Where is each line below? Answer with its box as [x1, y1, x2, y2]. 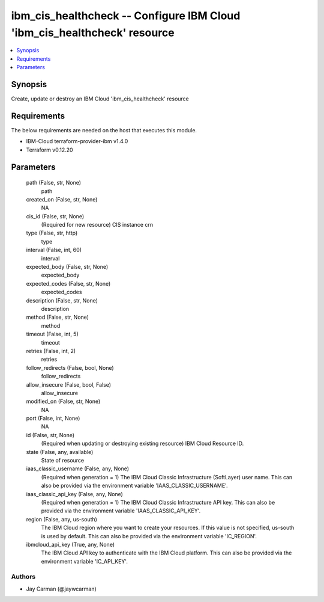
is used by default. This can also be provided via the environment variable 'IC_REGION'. [41, 532, 257, 539]
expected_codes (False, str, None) [26, 280, 111, 287]
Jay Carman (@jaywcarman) [26, 585, 97, 592]
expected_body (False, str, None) [26, 263, 109, 271]
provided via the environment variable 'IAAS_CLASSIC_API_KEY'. [41, 507, 201, 514]
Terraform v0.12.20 [26, 146, 73, 153]
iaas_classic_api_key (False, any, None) [26, 490, 123, 497]
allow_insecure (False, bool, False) [26, 381, 111, 388]
